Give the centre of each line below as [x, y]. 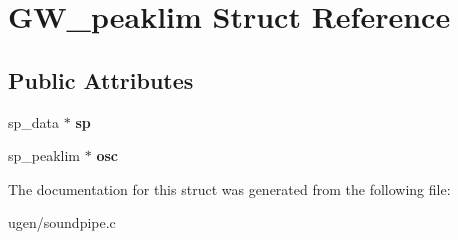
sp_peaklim [44, 155]
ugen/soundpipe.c [62, 222]
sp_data [34, 121]
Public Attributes [101, 79]
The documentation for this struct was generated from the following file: [229, 188]
